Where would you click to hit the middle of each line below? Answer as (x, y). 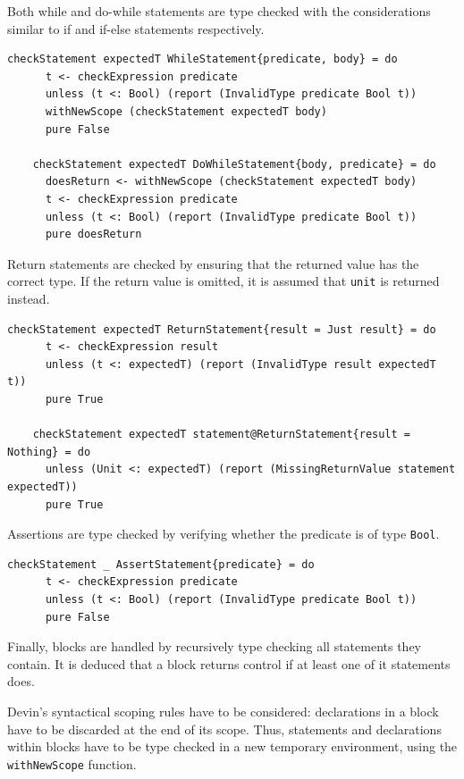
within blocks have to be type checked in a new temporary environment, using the (232, 746)
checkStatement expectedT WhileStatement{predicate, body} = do (202, 59)
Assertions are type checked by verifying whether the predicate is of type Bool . (224, 534)
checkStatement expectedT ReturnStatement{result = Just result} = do (222, 329)
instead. (29, 298)
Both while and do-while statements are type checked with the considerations (219, 11)
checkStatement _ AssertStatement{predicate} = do (161, 564)
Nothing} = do (49, 452)
